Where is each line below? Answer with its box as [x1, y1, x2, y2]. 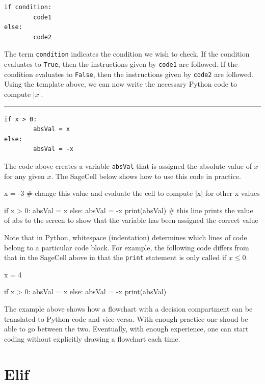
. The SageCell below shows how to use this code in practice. [51, 170, 241, 181]
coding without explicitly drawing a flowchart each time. [4, 333, 180, 344]
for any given [4, 170, 45, 181]
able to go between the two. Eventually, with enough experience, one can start [4, 323, 249, 334]
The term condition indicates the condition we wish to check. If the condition [4, 48, 250, 59]
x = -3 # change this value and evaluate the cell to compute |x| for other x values [4, 188, 260, 198]
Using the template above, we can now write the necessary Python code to [4, 79, 237, 89]
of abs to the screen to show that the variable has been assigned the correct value [4, 215, 258, 225]
